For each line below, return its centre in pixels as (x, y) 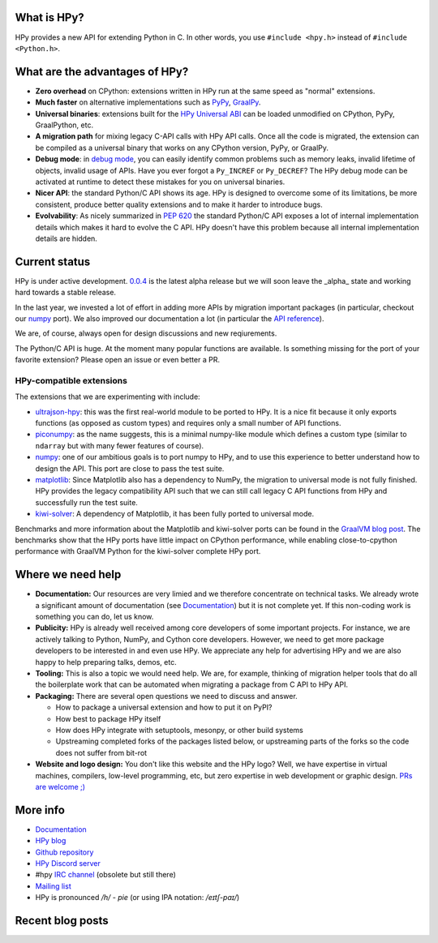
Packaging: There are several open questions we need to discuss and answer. (166, 696)
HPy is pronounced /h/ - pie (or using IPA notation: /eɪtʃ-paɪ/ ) (137, 898)
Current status (53, 261)
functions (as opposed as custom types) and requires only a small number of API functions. (188, 423)
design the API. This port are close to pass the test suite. (130, 468)
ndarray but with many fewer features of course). (120, 445)
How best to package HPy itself (108, 718)
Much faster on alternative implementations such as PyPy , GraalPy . (148, 102)
